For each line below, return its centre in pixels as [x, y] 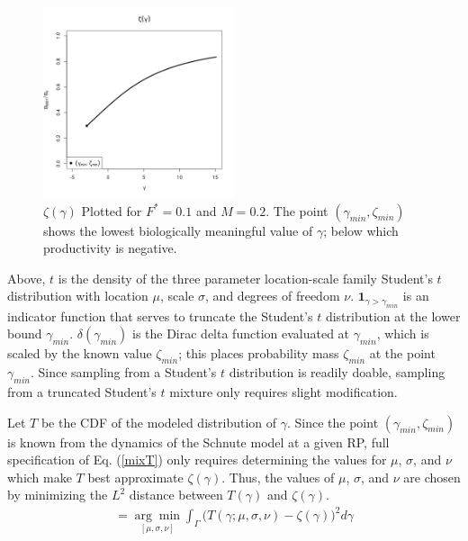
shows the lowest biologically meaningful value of [178, 230]
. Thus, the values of [278, 477]
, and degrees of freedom [273, 296]
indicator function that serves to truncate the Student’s [160, 316]
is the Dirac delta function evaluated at [241, 334]
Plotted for [112, 210]
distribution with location [78, 296]
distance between [176, 495]
